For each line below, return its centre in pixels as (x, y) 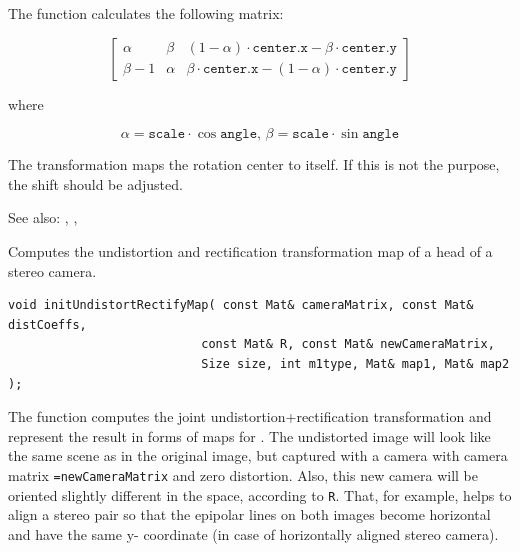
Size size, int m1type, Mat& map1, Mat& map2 (355, 363)
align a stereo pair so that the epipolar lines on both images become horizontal (249, 514)
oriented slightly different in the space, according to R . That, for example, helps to (260, 494)
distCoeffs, (47, 324)
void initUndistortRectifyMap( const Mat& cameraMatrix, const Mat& (241, 305)
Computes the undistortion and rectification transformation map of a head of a (250, 250)
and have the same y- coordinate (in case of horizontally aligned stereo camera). (253, 533)
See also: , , (43, 217)
